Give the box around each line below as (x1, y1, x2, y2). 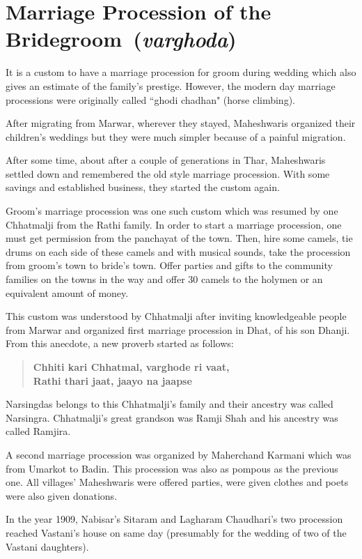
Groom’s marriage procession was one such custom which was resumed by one (6, 204, 338, 218)
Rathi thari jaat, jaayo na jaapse (33, 373, 192, 388)
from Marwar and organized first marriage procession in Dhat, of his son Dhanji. (6, 322, 350, 337)
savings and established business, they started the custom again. (6, 180, 280, 194)
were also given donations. (6, 488, 118, 503)
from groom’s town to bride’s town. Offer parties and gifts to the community (6, 258, 333, 273)
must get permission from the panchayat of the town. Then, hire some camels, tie (6, 231, 353, 245)
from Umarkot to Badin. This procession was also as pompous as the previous (6, 461, 338, 475)
